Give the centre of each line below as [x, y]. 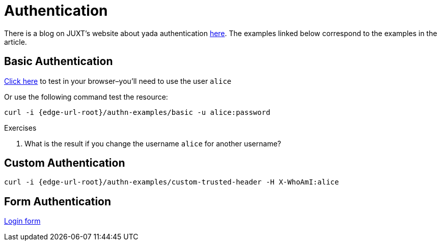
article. [16, 42]
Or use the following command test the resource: [86, 97]
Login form [22, 221]
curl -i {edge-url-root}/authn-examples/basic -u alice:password [137, 112]
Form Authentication [58, 201]
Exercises [20, 128]
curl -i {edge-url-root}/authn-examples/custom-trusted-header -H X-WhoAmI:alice [172, 182]
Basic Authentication [59, 62]
